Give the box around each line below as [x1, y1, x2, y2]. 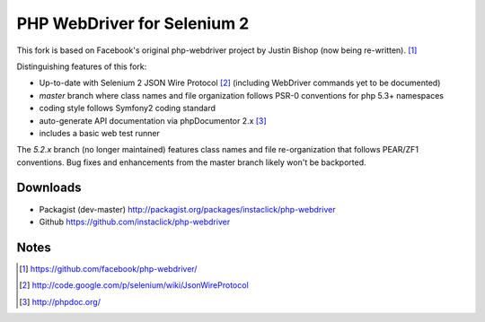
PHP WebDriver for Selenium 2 [16, 13, 250, 33]
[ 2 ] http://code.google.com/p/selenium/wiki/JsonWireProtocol [19, 280, 249, 291]
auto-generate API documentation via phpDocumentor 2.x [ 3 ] [39, 115, 267, 126]
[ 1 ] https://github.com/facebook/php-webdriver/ [19, 263, 198, 274]
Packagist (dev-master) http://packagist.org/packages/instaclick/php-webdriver [39, 204, 336, 214]
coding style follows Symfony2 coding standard [39, 103, 216, 114]
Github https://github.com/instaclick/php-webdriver [39, 216, 231, 227]
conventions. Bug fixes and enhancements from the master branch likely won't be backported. [16, 157, 366, 168]
